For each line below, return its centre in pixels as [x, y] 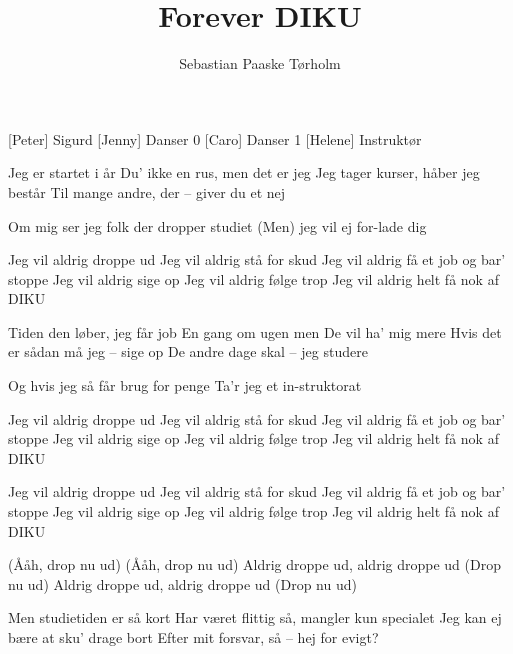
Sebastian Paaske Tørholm [260, 63]
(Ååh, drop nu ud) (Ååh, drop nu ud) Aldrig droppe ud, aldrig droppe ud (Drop [254, 564]
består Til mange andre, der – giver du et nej [147, 191]
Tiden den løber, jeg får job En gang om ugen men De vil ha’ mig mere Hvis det [255, 331]
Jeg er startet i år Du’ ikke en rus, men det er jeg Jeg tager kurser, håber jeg [244, 172]
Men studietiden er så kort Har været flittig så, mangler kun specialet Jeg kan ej [255, 617]
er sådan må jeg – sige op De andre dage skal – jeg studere [188, 351]
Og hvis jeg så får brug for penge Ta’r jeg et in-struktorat [185, 385]
